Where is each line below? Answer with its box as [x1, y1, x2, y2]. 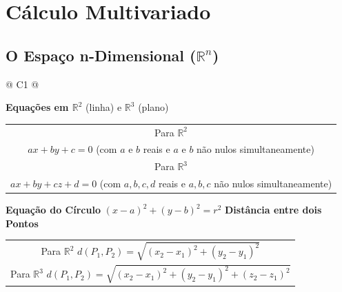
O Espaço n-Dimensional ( [6, 44, 197, 65]
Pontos [6, 216, 39, 230]
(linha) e [85, 100, 122, 114]
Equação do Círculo [6, 202, 101, 217]
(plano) [138, 100, 169, 114]
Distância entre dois [224, 202, 322, 217]
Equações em [6, 100, 69, 114]
